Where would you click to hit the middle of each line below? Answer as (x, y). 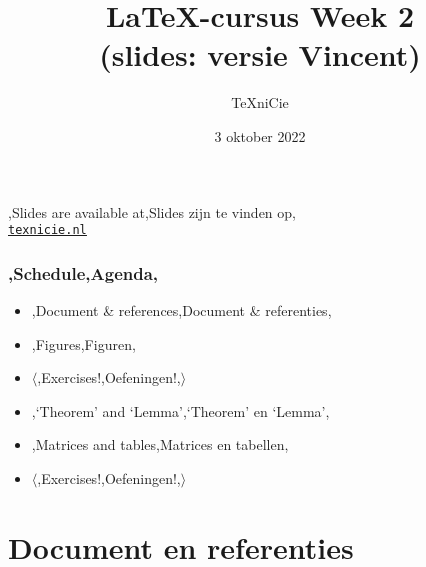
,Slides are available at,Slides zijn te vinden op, (152, 211)
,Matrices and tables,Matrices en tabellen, (160, 444)
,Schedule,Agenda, (83, 272)
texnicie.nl (47, 230)
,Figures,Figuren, (83, 343)
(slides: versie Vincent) (260, 54)
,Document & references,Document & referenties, (181, 309)
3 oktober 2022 (260, 135)
